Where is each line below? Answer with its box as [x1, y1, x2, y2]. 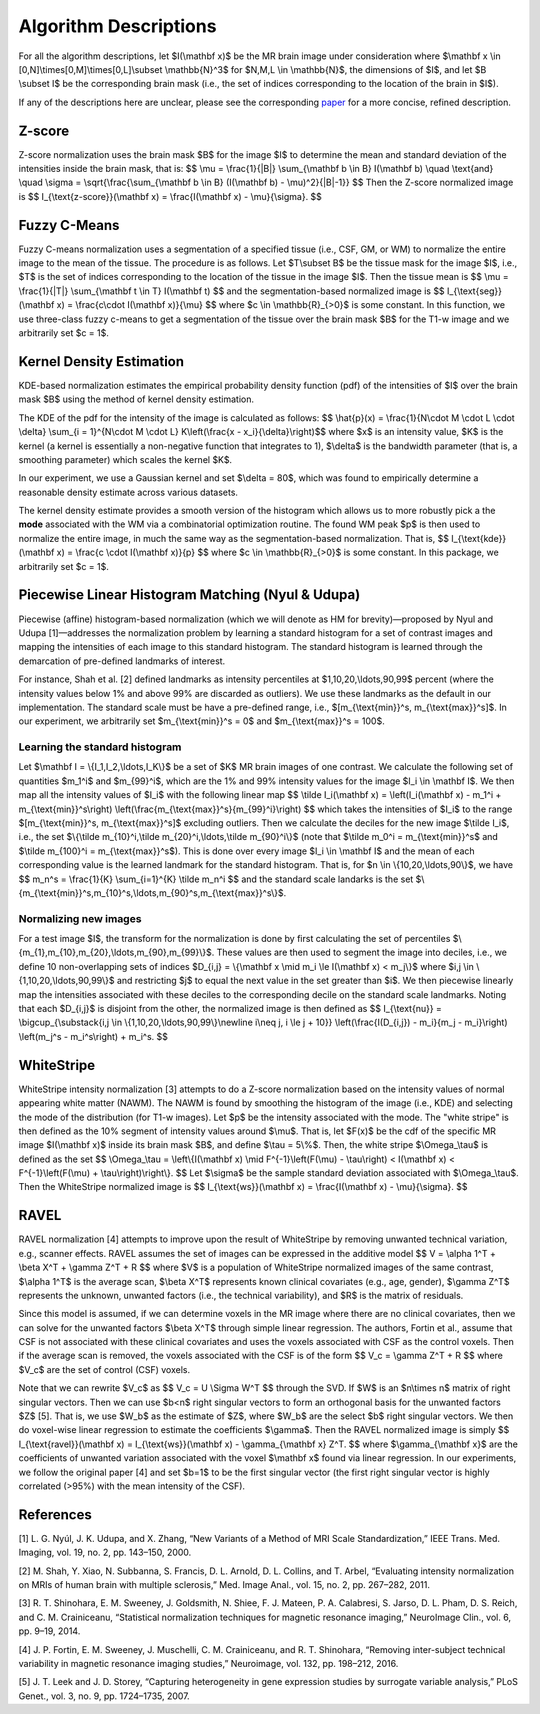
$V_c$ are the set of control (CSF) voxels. [18, 1363, 190, 1375]
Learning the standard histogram [18, 740, 182, 754]
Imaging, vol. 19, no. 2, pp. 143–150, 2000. [18, 1546, 192, 1559]
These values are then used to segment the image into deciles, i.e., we [216, 946, 507, 959]
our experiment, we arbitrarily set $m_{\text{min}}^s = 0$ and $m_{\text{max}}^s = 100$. [18, 715, 385, 727]
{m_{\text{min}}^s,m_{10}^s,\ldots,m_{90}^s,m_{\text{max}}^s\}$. [18, 886, 287, 899]
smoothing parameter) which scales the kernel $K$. [18, 453, 233, 465]
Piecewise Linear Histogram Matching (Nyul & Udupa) [18, 586, 361, 604]
